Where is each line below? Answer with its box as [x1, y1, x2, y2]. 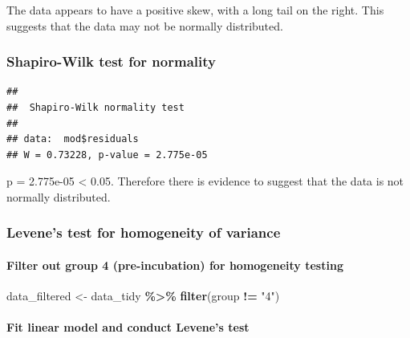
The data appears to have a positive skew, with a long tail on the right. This [6, 2, 384, 18]
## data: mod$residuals [6, 133, 139, 145]
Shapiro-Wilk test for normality [6, 51, 216, 71]
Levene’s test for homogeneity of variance [6, 222, 281, 242]
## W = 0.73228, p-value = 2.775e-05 [6, 149, 208, 161]
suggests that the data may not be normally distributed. [6, 17, 283, 34]
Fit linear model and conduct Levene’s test [6, 319, 250, 336]
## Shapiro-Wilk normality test [6, 102, 185, 113]
